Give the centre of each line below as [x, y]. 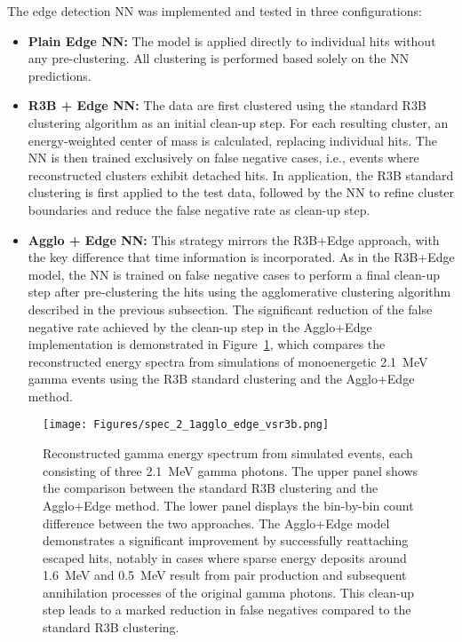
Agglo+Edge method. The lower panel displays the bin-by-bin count [228, 505]
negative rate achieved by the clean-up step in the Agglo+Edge [200, 326]
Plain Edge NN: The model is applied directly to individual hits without [232, 40]
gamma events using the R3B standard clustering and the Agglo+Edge [221, 379]
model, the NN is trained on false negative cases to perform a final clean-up [234, 274]
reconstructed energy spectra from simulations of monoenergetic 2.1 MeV [228, 361]
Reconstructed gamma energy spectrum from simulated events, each [228, 453]
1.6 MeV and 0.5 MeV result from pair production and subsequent [225, 575]
